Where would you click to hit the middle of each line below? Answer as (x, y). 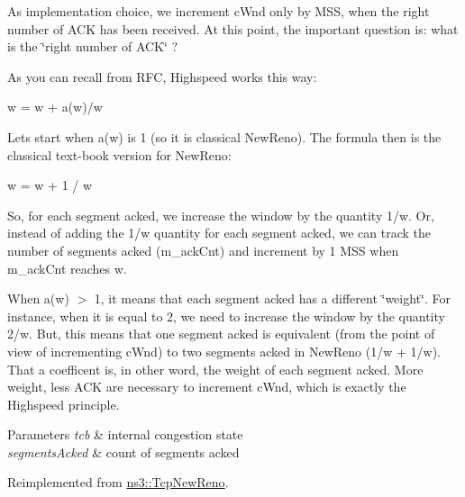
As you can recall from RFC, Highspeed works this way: (162, 76)
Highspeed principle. (64, 404)
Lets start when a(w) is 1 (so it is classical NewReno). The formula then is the (224, 136)
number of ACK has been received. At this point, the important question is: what (233, 28)
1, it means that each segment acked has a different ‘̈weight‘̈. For (272, 298)
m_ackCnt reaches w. (67, 268)
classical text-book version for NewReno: (119, 154)
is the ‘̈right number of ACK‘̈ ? (93, 46)
